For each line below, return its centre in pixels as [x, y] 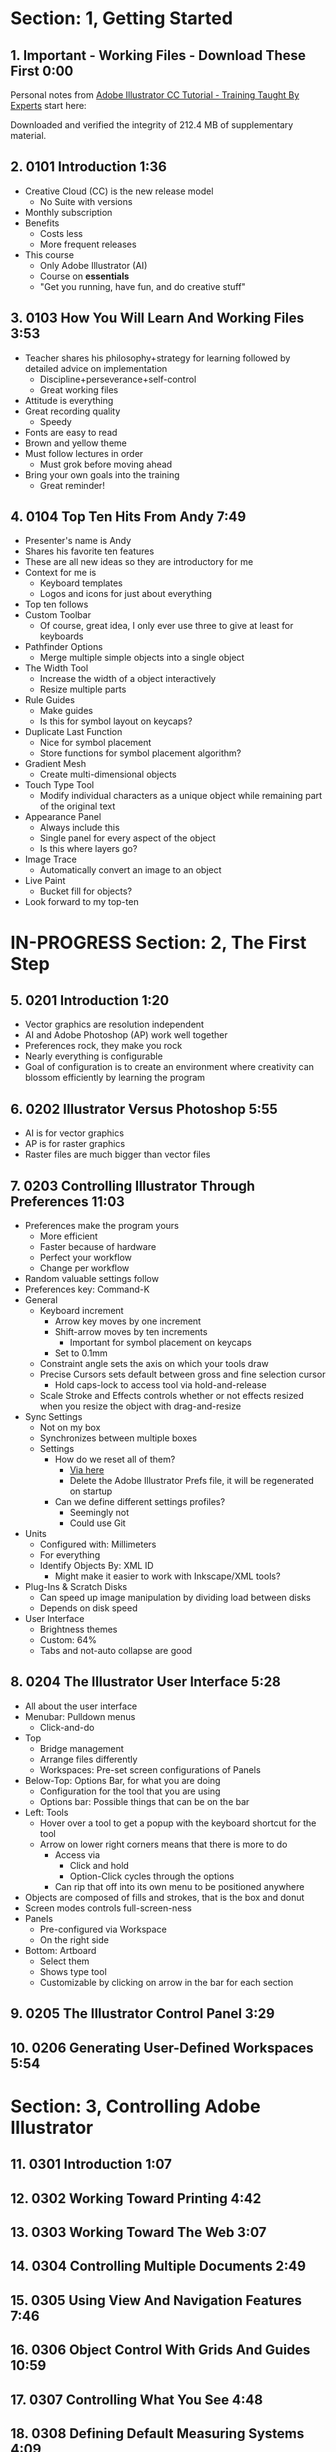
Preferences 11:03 [67, 1201]
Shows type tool [73, 1971]
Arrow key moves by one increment [128, 1321]
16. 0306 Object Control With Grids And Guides [160, 2350]
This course [49, 254]
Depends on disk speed [88, 1608]
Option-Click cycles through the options [152, 1876]
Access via [77, 1854]
